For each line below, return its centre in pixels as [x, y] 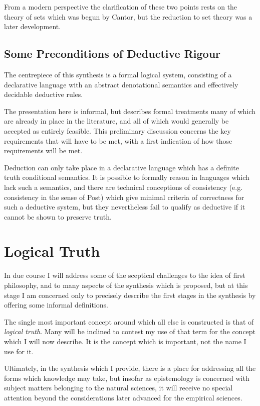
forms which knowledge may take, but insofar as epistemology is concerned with [127, 378]
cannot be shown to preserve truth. [58, 216]
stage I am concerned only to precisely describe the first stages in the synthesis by [130, 295]
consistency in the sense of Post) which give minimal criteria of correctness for [124, 197]
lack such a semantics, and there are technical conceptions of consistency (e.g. [123, 187]
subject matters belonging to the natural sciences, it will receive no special [118, 388]
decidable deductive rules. [44, 94]
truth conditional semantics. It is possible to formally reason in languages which [127, 177]
